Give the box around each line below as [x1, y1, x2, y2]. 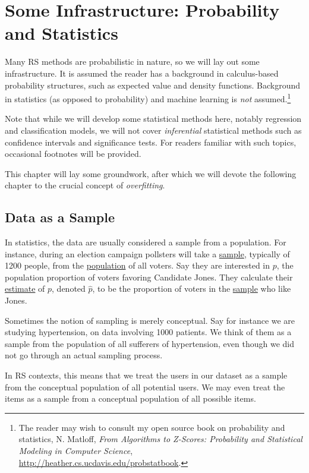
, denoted [52, 282, 86, 295]
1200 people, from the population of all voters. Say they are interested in [5, 259, 270, 272]
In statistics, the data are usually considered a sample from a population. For [5, 236, 286, 248]
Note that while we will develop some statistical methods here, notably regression [5, 112, 302, 125]
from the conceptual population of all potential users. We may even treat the [5, 380, 285, 393]
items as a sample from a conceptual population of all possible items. [5, 392, 256, 405]
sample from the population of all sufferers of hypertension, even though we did [5, 337, 294, 349]
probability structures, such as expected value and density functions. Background [5, 78, 301, 91]
